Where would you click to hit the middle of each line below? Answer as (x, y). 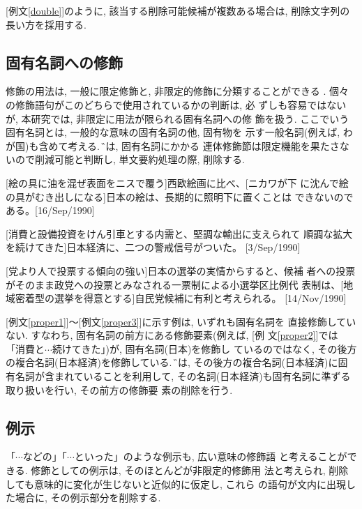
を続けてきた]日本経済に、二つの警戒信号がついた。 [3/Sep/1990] (153, 247)
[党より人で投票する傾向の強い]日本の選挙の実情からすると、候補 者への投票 (181, 270)
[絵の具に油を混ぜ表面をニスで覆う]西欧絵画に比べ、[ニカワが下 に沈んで (172, 182)
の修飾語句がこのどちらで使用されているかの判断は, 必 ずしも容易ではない (176, 104)
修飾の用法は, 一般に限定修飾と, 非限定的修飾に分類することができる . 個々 (178, 91)
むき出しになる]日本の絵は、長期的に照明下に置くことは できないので (194, 196)
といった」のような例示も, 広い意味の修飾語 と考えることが (211, 456)
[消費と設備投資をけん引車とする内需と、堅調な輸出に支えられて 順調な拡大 (179, 233)
